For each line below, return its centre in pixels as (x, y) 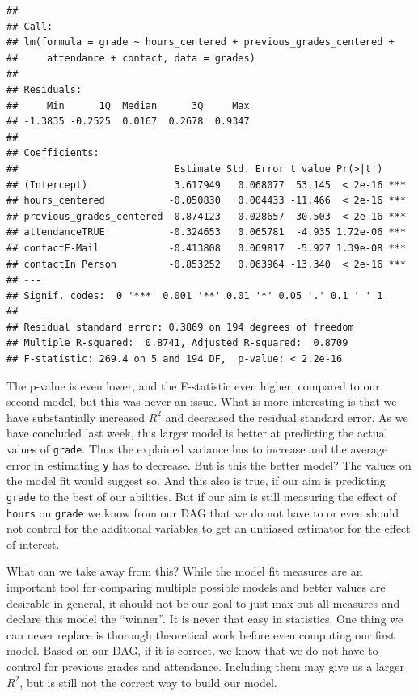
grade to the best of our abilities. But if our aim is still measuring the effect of (202, 496)
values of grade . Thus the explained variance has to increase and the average (197, 449)
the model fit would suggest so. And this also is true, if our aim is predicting (196, 481)
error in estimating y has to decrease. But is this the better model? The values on (209, 464)
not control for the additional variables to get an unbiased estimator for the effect (209, 528)
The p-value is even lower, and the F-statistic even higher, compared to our (193, 385)
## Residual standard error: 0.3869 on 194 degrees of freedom (180, 327)
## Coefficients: (53, 153)
